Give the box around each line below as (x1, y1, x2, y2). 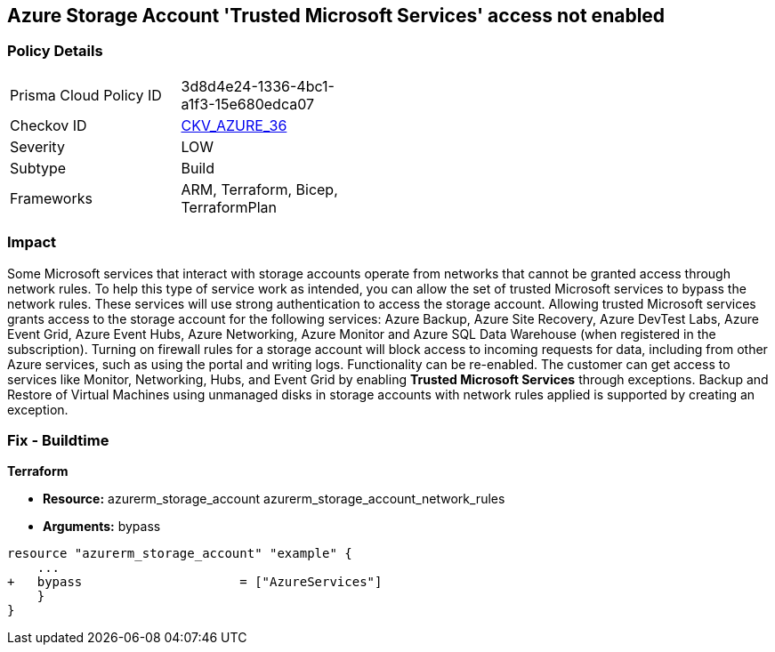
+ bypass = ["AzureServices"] (7, 575, 383, 590)
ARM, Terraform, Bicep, (181, 180, 338, 198)
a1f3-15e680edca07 (181, 94, 315, 113)
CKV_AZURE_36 (181, 116, 287, 134)
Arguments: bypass (43, 519, 161, 535)
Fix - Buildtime (7, 431, 109, 449)
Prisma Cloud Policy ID (10, 85, 162, 104)
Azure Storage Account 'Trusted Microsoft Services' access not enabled (7, 4, 666, 27)
